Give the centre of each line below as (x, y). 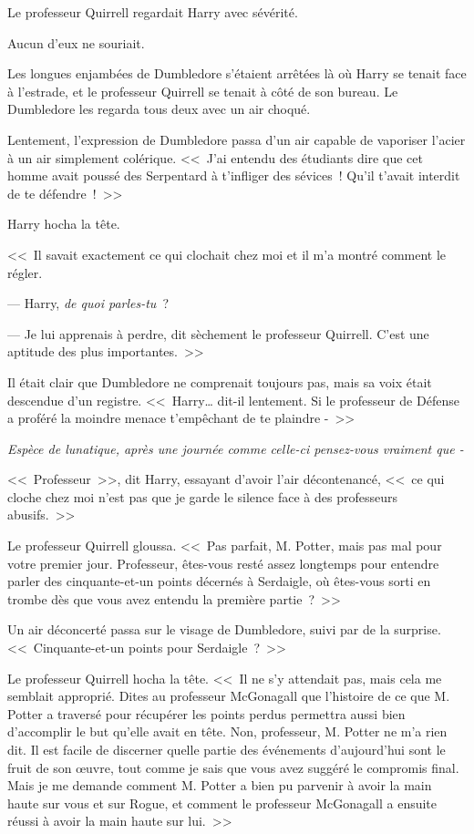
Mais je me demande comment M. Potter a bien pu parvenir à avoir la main (220, 785)
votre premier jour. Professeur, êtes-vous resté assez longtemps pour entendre (223, 563)
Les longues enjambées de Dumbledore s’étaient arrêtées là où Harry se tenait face (237, 73)
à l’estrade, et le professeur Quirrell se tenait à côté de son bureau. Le (203, 91)
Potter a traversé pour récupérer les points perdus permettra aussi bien (206, 713)
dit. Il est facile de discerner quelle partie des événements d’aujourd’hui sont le (227, 749)
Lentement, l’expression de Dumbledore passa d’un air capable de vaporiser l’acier (237, 139)
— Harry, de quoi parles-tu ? (88, 303)
